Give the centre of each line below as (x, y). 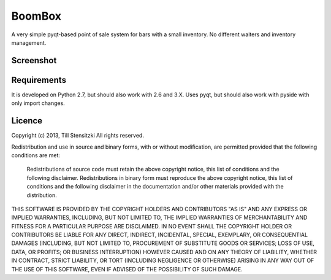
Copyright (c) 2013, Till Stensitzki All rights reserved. (78, 136)
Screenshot (34, 60)
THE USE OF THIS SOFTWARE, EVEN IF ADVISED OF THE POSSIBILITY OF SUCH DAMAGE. (127, 269)
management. (29, 42)
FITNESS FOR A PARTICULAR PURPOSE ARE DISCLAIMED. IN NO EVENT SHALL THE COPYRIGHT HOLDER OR (152, 226)
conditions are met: (36, 155)
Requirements (39, 80)
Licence (27, 121)
